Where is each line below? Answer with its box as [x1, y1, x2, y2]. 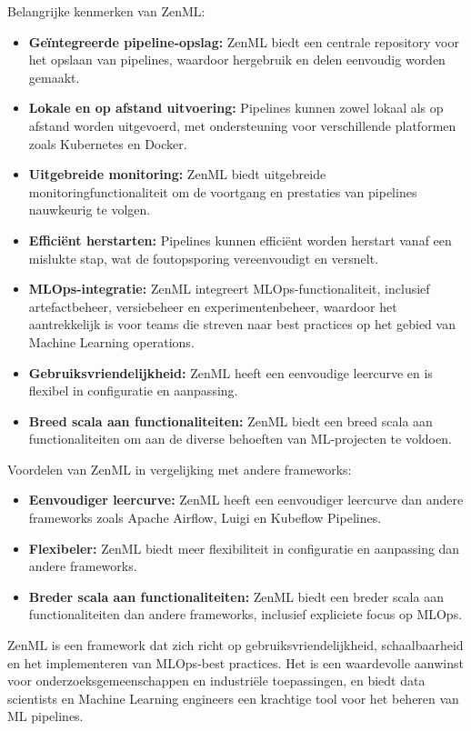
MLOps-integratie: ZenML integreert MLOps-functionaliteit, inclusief [28, 279, 430, 298]
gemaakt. [28, 67, 80, 86]
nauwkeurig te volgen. [28, 200, 151, 219]
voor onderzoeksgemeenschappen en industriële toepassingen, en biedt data [7, 671, 426, 690]
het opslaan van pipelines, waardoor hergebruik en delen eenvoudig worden [28, 50, 446, 69]
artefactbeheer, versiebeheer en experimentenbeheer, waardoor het [28, 296, 397, 315]
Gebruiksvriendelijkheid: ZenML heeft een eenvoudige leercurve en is [28, 363, 433, 382]
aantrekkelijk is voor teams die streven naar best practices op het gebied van [28, 315, 456, 334]
